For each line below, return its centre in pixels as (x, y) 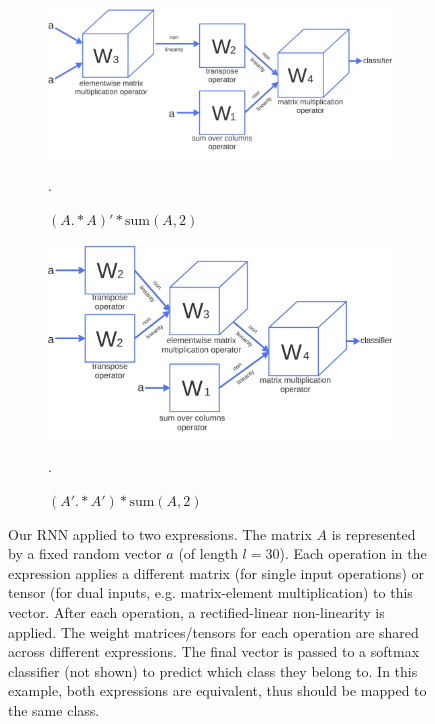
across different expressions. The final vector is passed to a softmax (214, 651)
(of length (208, 553)
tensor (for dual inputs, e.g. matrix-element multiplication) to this (210, 592)
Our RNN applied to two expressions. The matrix (160, 533)
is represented (373, 533)
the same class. (54, 709)
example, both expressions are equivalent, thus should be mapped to (217, 690)
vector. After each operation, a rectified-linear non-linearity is (196, 611)
